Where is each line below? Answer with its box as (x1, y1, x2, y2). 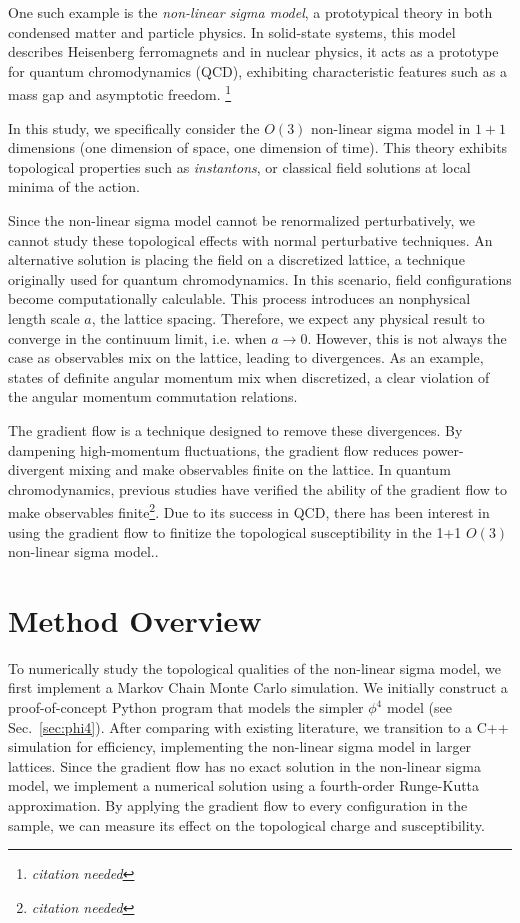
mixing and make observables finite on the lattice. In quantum (69, 459, 451, 480)
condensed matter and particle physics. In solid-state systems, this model (8, 21, 456, 42)
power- (422, 439, 464, 460)
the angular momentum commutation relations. (8, 386, 298, 407)
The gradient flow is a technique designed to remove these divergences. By (8, 419, 463, 440)
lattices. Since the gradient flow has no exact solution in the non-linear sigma (8, 755, 481, 776)
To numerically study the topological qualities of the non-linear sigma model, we (8, 657, 502, 678)
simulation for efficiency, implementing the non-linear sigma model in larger (8, 736, 472, 757)
